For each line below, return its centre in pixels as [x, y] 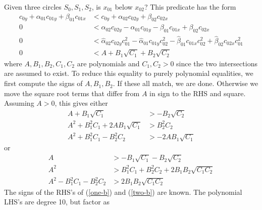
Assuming [19, 103]
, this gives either [81, 103]
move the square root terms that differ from [72, 93]
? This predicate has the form [190, 7]
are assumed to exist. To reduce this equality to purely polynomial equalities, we [129, 73]
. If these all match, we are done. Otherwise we [186, 83]
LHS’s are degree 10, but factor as [57, 202]
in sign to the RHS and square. [198, 93]
